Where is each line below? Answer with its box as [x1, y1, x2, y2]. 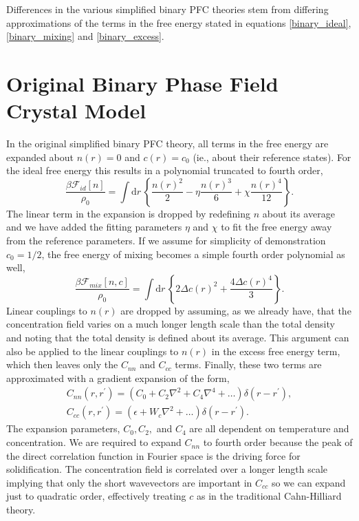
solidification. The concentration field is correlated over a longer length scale [6, 462, 328, 476]
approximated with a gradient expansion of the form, [6, 370, 230, 385]
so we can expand [271, 475, 346, 489]
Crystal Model [6, 96, 146, 125]
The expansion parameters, [6, 421, 120, 436]
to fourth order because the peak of [203, 435, 353, 449]
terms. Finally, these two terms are [175, 357, 322, 372]
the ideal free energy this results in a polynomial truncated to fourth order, [6, 163, 323, 178]
